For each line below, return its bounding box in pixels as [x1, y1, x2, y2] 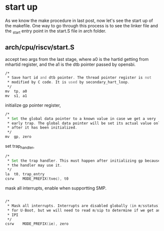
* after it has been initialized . [7, 125, 78, 130]
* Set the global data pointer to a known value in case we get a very [7, 116, 156, 121]
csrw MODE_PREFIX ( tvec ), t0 [5, 176, 69, 181]
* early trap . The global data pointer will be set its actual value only [7, 121, 163, 126]
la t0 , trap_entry [5, 172, 45, 177]
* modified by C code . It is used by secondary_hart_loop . [7, 80, 130, 85]
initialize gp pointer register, [5, 102, 61, 108]
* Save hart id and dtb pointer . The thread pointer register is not [7, 75, 152, 80]
